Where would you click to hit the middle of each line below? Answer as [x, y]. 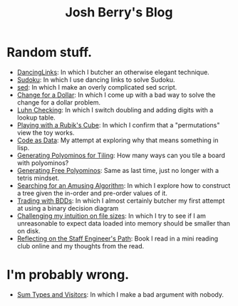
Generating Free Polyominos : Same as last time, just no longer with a [118, 170]
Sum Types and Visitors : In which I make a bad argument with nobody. [120, 294]
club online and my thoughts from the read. [81, 246]
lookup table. [36, 117]
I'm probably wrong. [68, 275]
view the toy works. [46, 132]
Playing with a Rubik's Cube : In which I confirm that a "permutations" [118, 125]
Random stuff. [50, 52]
